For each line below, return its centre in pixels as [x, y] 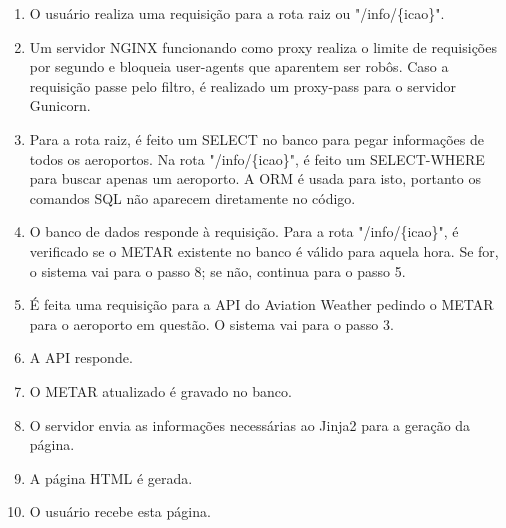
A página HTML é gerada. [111, 477]
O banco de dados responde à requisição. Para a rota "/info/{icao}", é [244, 231]
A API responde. [81, 357]
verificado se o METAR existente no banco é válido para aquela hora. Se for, [264, 250]
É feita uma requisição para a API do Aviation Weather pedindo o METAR [261, 304]
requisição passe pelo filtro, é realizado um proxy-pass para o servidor [242, 85]
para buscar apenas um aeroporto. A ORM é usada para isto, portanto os [255, 178]
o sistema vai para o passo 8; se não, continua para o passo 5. [217, 270]
